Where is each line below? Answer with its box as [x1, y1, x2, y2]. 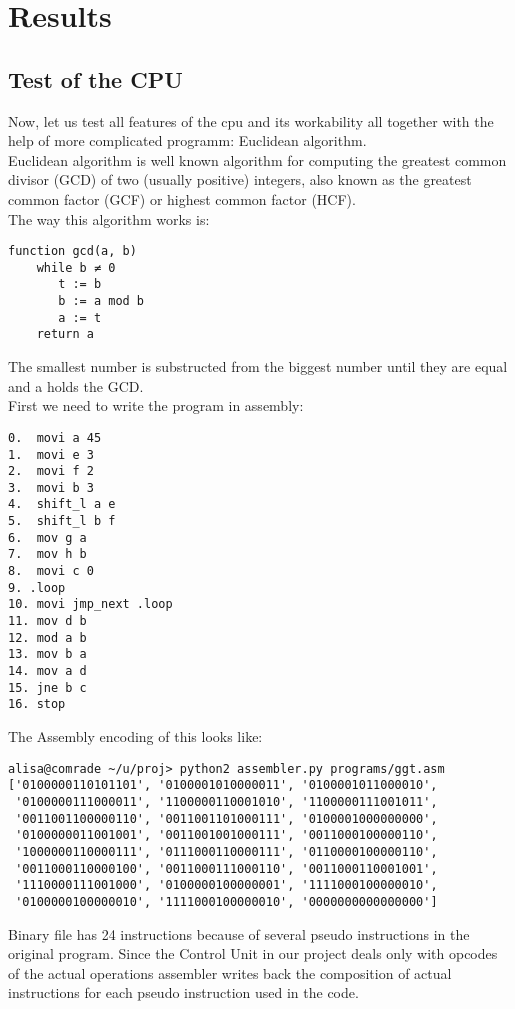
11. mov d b [8, 614, 87, 629]
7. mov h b [8, 547, 87, 562]
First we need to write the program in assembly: [8, 395, 304, 416]
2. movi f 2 [8, 464, 94, 479]
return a [36, 327, 94, 342]
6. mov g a [8, 530, 87, 545]
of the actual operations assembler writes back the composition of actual [8, 962, 452, 983]
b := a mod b [58, 294, 145, 309]
